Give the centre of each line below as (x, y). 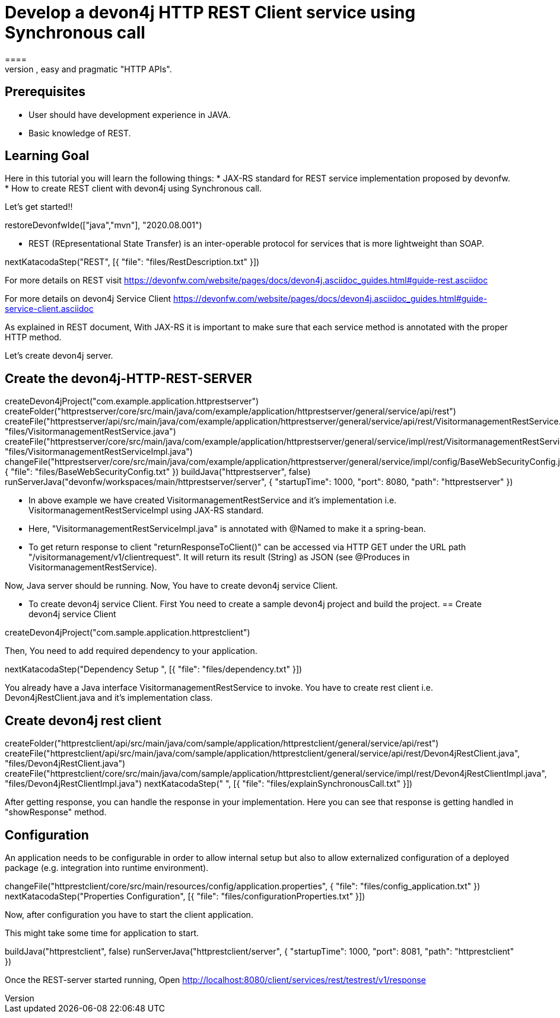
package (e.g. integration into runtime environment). (107, 867)
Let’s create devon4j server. (59, 356)
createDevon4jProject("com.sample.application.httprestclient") (128, 633)
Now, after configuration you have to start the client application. (129, 914)
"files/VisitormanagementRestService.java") (90, 432)
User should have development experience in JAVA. (130, 114)
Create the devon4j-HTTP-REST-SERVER (128, 378)
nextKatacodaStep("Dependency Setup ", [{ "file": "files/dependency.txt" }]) (154, 669)
